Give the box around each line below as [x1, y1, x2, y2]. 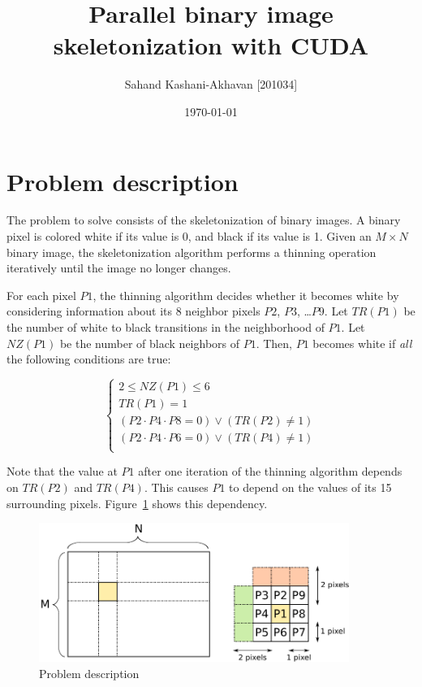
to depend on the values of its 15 [229, 479, 392, 496]
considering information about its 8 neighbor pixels [6, 302, 261, 320]
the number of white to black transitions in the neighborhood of [6, 319, 325, 335]
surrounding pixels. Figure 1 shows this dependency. [6, 494, 268, 511]
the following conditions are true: [6, 350, 171, 367]
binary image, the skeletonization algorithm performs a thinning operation [6, 243, 377, 260]
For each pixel [6, 286, 76, 303]
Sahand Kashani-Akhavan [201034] [124, 76, 298, 93]
